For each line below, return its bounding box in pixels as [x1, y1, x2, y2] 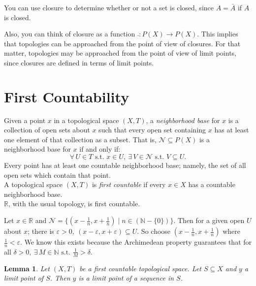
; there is [28, 226, 54, 236]
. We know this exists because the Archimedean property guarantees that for [20, 237, 252, 247]
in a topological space [54, 115, 119, 125]
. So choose [137, 226, 171, 236]
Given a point [4, 115, 46, 125]
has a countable [188, 179, 235, 190]
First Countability [4, 86, 129, 106]
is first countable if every [92, 179, 166, 190]
